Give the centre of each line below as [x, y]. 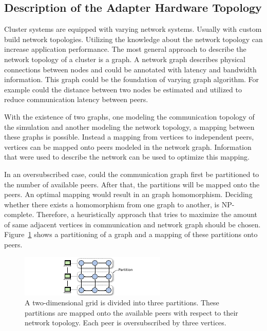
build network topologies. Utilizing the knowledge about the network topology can [133, 39]
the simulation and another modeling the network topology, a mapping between [129, 126]
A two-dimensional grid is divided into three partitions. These [122, 303]
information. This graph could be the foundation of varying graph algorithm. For [132, 79]
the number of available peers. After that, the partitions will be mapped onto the [132, 184]
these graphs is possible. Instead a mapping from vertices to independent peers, [129, 137]
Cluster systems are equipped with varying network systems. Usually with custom [133, 29]
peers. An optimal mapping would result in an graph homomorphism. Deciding [128, 194]
